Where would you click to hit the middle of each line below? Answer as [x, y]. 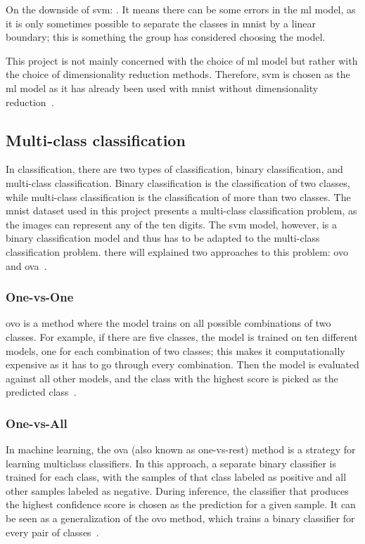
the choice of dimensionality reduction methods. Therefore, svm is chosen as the [178, 74]
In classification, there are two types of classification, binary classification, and [174, 169]
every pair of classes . [52, 532]
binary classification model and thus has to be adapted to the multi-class [163, 238]
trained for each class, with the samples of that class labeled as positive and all [176, 477]
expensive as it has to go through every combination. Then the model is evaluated [182, 364]
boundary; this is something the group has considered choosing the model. [166, 37]
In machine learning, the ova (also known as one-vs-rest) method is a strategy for [181, 449]
